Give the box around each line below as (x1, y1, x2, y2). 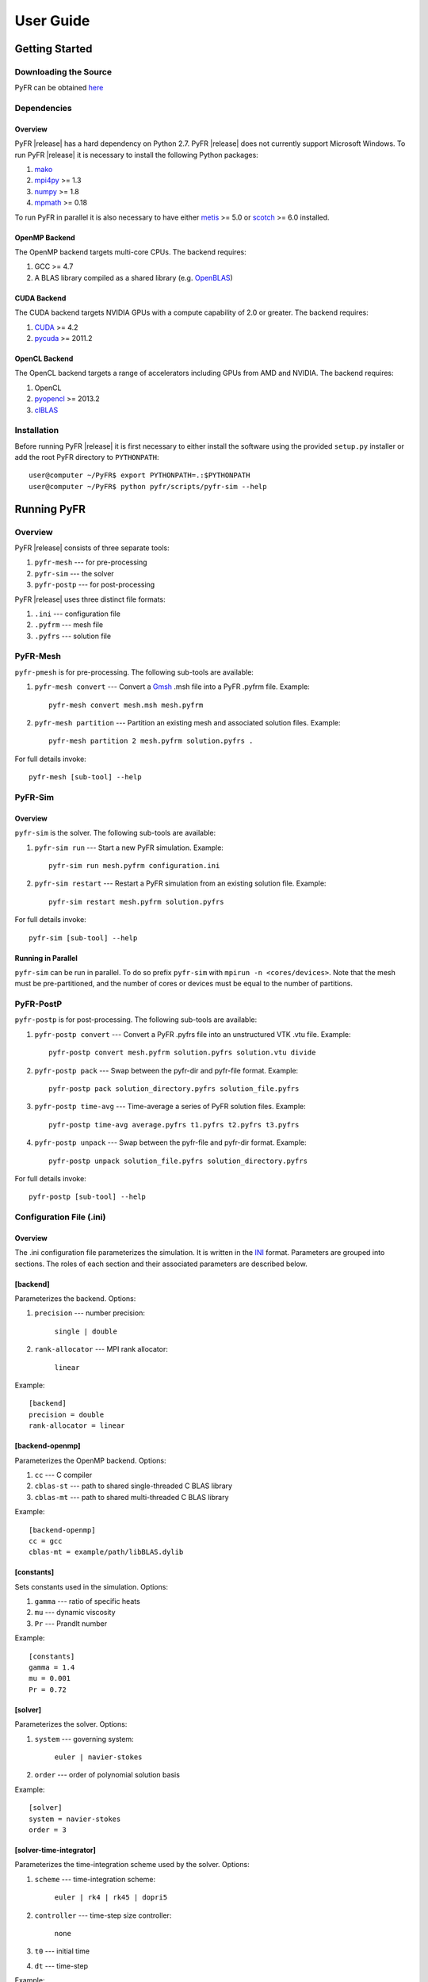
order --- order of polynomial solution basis (34, 1770, 180, 1780)
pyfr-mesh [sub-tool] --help (29, 773, 142, 782)
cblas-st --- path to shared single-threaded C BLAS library (34, 1481, 233, 1490)
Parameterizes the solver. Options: (14, 1720, 128, 1729)
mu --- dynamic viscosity (34, 1608, 116, 1617)
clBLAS (34, 405, 59, 415)
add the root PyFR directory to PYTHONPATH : (14, 453, 159, 462)
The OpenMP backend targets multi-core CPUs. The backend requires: (14, 247, 246, 257)
